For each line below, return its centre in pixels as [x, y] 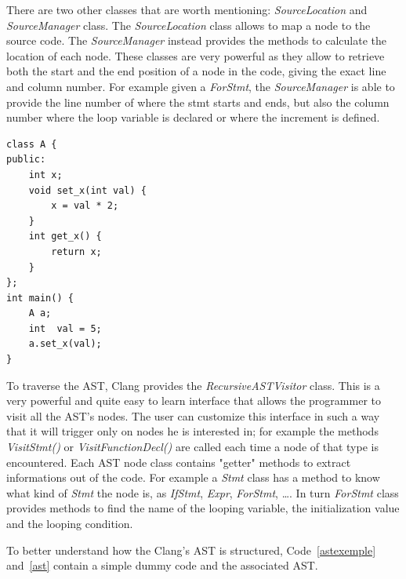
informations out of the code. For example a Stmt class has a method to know [193, 477]
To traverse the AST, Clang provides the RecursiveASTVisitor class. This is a [193, 385]
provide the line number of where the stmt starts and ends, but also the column [198, 102]
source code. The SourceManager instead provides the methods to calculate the [197, 40]
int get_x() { [65, 237]
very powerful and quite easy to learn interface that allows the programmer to [194, 401]
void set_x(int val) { [87, 190]
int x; [45, 175]
